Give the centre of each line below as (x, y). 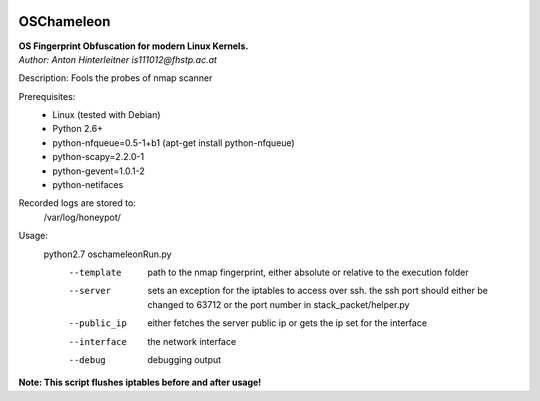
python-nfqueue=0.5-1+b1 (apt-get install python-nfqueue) (173, 142)
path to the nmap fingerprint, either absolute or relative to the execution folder (308, 272)
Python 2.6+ (78, 129)
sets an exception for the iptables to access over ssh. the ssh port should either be (318, 291)
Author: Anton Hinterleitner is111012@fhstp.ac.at (117, 59)
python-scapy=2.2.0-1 (98, 157)
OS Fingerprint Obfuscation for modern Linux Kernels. (133, 46)
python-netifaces (88, 185)
